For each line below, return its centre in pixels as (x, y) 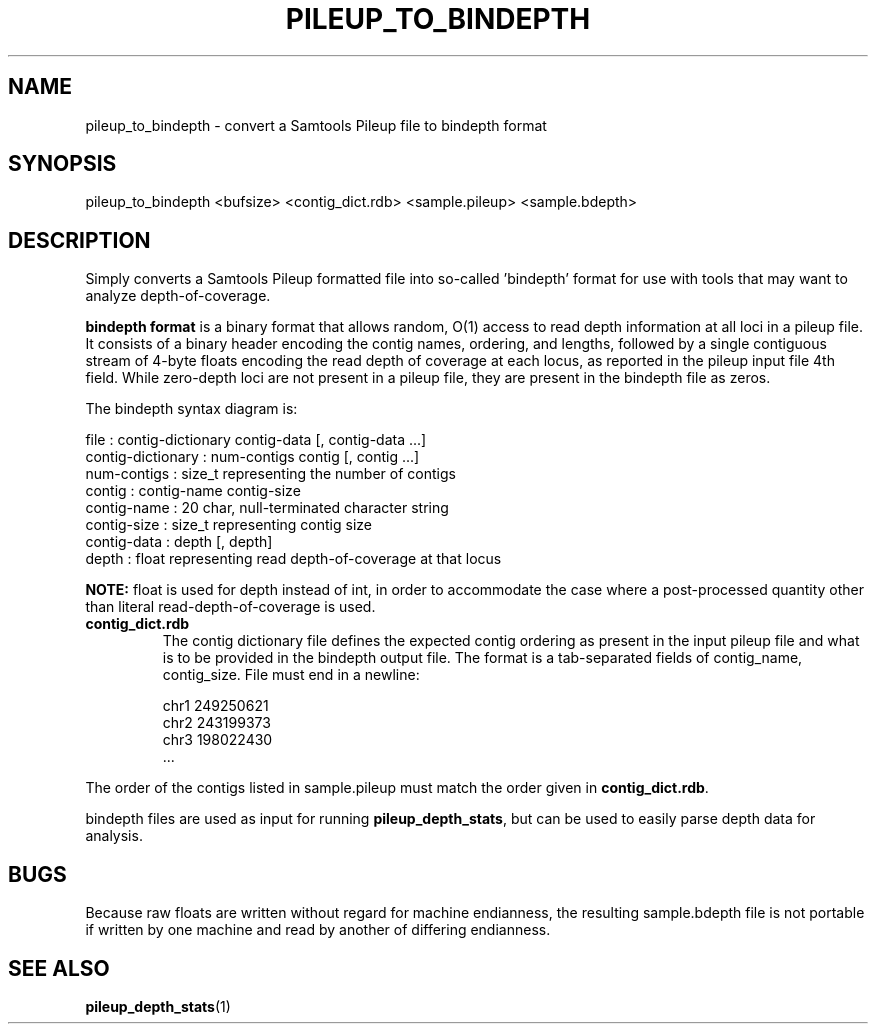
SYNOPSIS (62, 164)
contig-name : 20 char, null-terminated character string (267, 508)
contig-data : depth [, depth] (179, 542)
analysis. (114, 836)
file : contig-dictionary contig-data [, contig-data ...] (256, 440)
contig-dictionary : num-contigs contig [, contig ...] (252, 457)
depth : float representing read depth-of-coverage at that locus (293, 559)
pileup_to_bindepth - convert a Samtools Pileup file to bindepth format (316, 125)
